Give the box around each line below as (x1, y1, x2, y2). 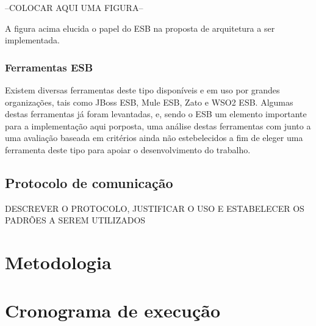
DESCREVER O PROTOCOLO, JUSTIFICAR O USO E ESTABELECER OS (5, 201, 304, 214)
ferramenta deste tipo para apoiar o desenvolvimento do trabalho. (5, 143, 251, 156)
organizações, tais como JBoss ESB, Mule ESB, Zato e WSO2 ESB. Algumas (5, 95, 293, 108)
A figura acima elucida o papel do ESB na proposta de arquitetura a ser (5, 21, 275, 34)
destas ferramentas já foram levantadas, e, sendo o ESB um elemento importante (5, 107, 307, 120)
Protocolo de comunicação (5, 173, 173, 192)
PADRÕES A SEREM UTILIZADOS (5, 214, 146, 226)
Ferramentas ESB (5, 59, 93, 74)
